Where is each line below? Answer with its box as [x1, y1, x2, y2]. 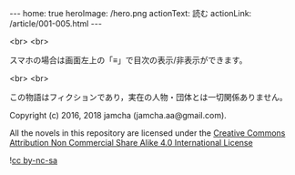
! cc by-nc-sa [9, 155, 57, 166]
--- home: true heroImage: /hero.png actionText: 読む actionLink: [9, 8, 252, 18]
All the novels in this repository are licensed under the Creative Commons [9, 128, 286, 139]
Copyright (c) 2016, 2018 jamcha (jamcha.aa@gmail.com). [9, 110, 228, 120]
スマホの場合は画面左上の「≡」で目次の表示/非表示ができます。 [9, 55, 248, 66]
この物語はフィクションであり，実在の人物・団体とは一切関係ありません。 [9, 92, 289, 102]
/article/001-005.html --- [9, 18, 103, 29]
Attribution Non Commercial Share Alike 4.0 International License [9, 138, 253, 148]
